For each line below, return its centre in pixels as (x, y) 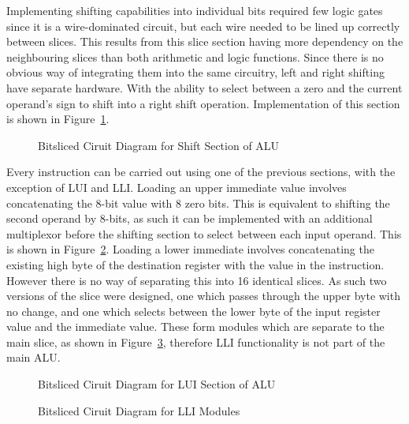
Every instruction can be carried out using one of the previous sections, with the (201, 172)
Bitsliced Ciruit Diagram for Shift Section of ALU (159, 145)
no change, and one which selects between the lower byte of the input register (193, 311)
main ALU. (33, 357)
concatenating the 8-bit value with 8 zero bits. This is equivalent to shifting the (198, 203)
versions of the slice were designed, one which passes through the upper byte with (203, 296)
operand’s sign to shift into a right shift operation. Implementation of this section (203, 103)
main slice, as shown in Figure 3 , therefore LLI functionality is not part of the (196, 341)
